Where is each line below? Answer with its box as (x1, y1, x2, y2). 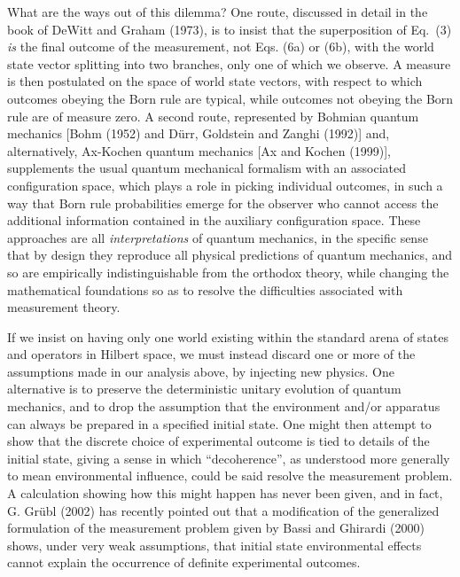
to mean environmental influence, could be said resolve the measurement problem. (7, 466, 453, 485)
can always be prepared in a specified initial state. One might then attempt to (7, 414, 432, 433)
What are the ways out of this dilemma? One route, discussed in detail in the (7, 3, 428, 20)
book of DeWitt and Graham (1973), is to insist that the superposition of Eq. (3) (7, 19, 452, 38)
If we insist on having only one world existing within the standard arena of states (7, 327, 448, 346)
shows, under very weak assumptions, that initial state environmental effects (7, 535, 422, 554)
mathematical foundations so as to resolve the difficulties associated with (7, 280, 403, 299)
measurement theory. (7, 298, 121, 316)
